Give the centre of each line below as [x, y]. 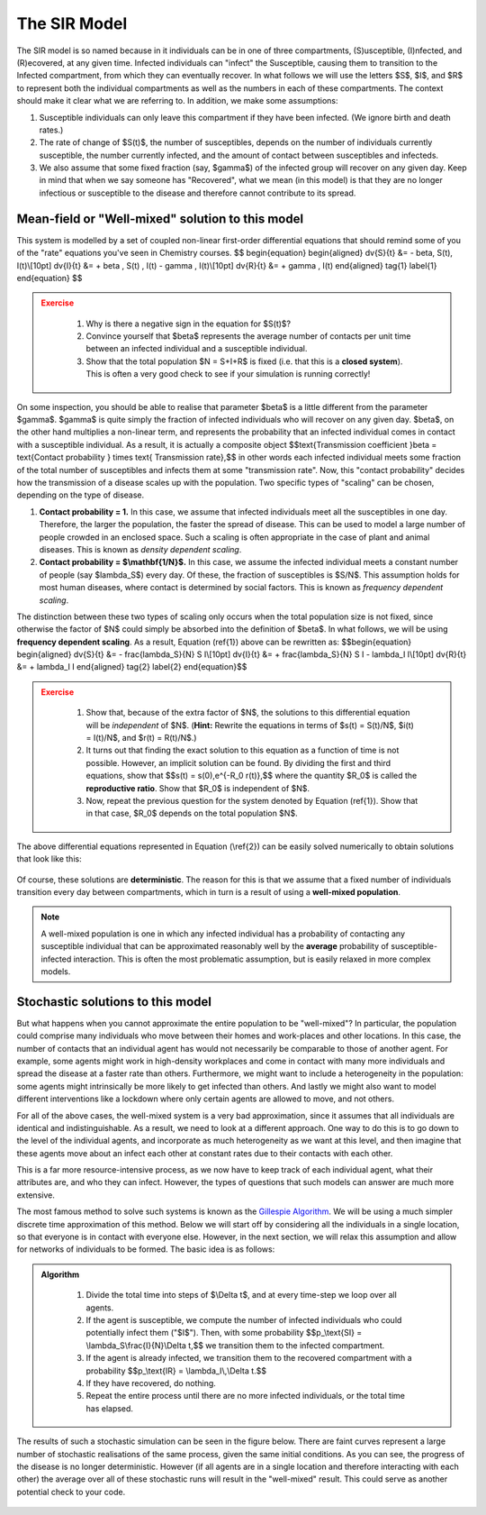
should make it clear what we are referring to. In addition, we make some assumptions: [177, 101]
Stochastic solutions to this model [114, 1002]
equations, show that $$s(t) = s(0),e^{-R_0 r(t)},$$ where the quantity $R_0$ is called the [252, 776]
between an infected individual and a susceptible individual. [197, 349]
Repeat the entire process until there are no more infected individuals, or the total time [245, 1396]
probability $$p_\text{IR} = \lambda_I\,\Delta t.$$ [176, 1371]
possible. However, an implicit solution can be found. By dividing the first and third [238, 762]
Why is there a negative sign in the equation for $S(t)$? [189, 324]
